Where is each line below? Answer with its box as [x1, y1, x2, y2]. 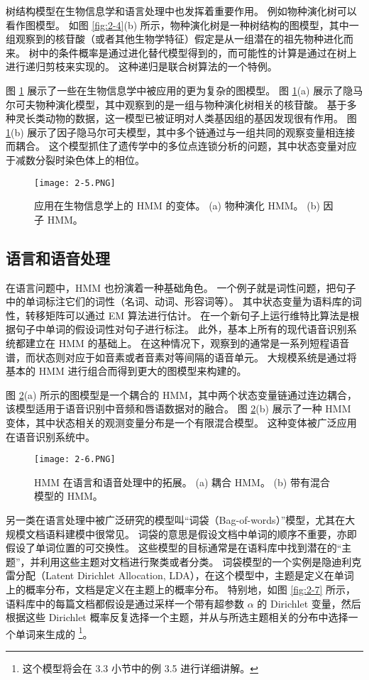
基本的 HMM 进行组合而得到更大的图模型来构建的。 [6, 363, 247, 378]
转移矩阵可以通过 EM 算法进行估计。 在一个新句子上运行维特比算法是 [25, 307, 350, 322]
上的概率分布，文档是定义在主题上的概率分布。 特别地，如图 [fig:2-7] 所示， [6, 581, 356, 596]
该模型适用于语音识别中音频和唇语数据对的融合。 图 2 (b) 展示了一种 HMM [6, 401, 351, 416]
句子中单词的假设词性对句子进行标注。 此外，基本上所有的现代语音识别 [15, 322, 347, 336]
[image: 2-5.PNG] [34, 177, 116, 188]
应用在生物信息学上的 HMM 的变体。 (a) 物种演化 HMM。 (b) [34, 198, 320, 213]
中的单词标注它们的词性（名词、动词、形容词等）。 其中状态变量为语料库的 [6, 294, 352, 309]
